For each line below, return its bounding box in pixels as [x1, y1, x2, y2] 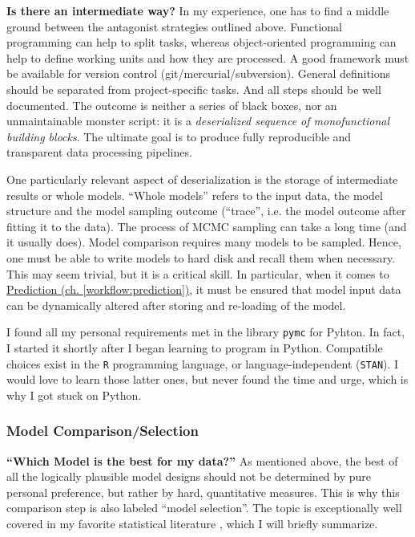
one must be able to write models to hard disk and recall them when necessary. [6, 249, 396, 266]
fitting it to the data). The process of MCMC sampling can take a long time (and [6, 218, 407, 234]
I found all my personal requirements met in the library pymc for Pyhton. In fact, [6, 323, 405, 340]
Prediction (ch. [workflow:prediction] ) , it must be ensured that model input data [6, 281, 401, 298]
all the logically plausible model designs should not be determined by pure [6, 468, 372, 485]
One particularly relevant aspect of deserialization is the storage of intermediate [6, 170, 398, 187]
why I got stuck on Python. [6, 386, 142, 403]
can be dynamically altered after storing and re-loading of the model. [6, 296, 346, 313]
